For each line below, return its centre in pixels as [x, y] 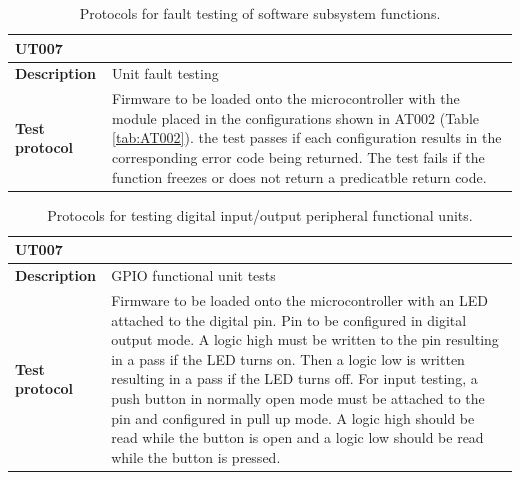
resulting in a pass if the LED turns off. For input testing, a [294, 378]
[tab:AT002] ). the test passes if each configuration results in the [307, 137]
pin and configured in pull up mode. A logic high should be [293, 417]
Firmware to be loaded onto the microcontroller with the [286, 98]
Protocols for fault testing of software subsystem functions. [260, 13]
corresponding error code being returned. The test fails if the [298, 157]
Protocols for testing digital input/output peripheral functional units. [260, 214]
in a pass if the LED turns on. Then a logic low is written [288, 358]
